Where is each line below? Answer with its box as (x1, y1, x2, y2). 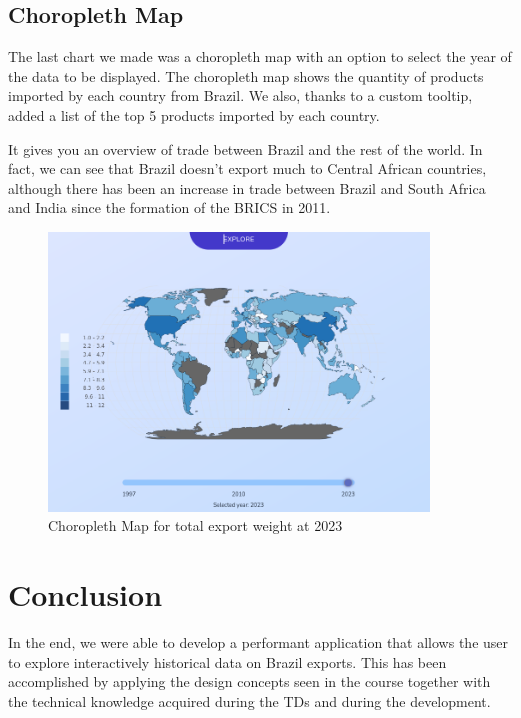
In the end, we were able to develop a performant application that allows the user (8, 632, 509, 652)
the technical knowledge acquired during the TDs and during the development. (8, 690, 491, 711)
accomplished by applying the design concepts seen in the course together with (8, 671, 491, 692)
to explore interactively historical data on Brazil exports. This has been (8, 651, 447, 672)
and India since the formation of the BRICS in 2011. (8, 197, 331, 218)
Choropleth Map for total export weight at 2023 (48, 515, 343, 536)
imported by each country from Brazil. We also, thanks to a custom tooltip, (8, 85, 473, 106)
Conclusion (8, 574, 163, 615)
